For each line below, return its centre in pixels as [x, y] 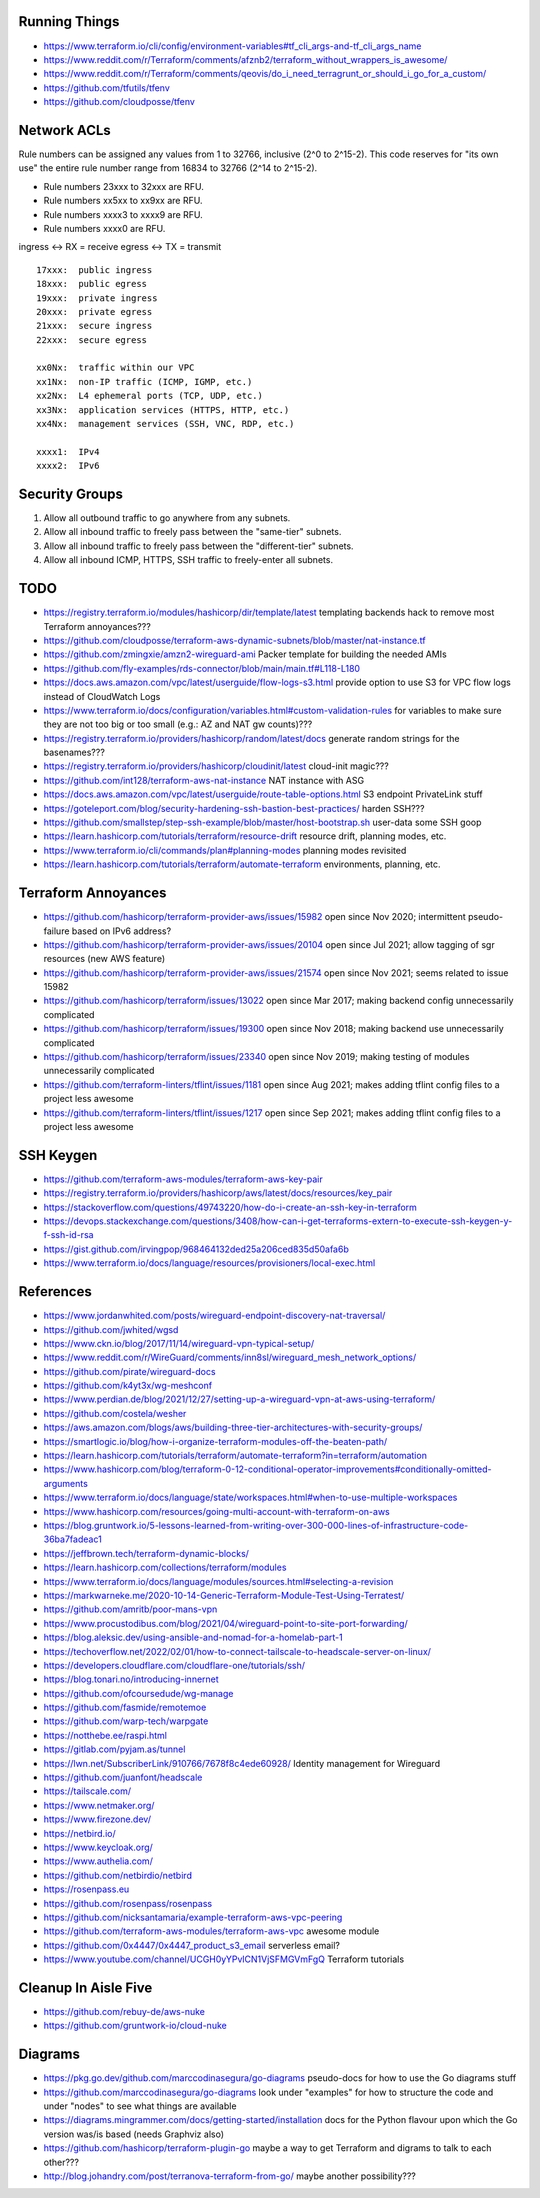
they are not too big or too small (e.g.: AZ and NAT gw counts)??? [178, 724]
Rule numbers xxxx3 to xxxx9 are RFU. [123, 214]
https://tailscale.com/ [87, 1791]
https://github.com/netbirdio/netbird [117, 1875]
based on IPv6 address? [121, 931]
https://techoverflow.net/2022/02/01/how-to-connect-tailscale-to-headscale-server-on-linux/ [237, 1651]
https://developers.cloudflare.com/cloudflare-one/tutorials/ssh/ [174, 1665]
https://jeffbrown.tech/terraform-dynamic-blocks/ [146, 1553]
